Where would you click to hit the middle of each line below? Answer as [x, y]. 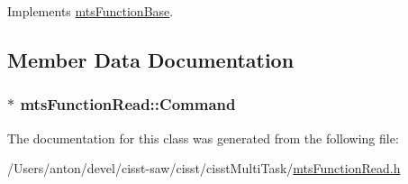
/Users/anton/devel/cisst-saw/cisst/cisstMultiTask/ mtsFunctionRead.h [204, 168]
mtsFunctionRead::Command [128, 104]
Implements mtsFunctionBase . [91, 11]
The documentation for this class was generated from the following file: [203, 138]
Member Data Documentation [151, 59]
